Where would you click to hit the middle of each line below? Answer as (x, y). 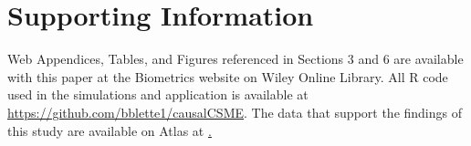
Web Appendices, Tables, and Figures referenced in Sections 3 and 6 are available (235, 59)
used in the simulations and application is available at (158, 94)
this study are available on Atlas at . (110, 130)
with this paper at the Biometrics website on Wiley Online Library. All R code (228, 76)
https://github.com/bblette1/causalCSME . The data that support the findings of (235, 112)
